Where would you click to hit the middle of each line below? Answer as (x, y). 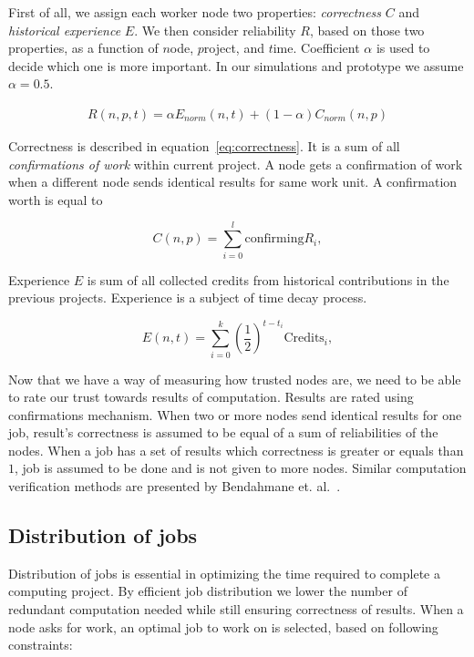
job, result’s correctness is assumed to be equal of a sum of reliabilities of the (223, 432)
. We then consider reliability (215, 30)
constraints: (41, 645)
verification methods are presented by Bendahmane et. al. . (175, 486)
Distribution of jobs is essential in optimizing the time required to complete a (224, 573)
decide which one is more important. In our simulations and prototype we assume (236, 65)
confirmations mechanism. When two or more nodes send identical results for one (235, 414)
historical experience (65, 30)
